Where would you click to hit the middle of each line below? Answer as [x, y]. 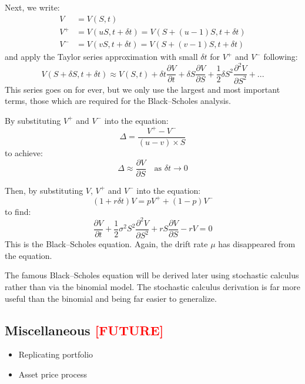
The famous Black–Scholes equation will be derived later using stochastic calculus [152, 275]
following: [281, 57]
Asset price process [53, 374]
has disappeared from [257, 244]
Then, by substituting [44, 190]
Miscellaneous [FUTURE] [84, 330]
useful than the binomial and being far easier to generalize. [111, 298]
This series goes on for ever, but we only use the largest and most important [143, 89]
